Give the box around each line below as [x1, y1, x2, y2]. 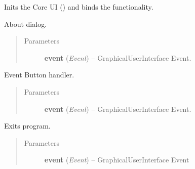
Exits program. [4, 120, 51, 131]
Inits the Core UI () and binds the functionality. [4, 2, 153, 12]
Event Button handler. [4, 69, 74, 80]
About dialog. [4, 18, 47, 29]
